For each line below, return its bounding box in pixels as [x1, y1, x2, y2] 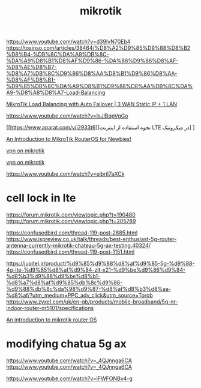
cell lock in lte [6, 191, 76, 205]
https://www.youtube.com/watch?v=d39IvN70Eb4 [6, 38, 131, 46]
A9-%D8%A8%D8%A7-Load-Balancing [6, 89, 106, 97]
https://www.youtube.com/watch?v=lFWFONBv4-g [6, 375, 133, 382]
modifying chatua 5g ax [6, 337, 127, 351]
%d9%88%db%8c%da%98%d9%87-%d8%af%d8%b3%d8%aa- [6, 285, 172, 293]
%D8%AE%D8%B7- [6, 64, 57, 71]
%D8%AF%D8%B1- [6, 76, 56, 83]
